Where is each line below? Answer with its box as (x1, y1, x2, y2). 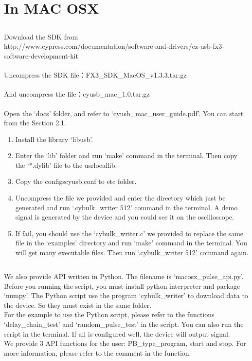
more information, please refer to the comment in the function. (4, 347, 191, 358)
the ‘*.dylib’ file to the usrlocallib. (15, 160, 117, 170)
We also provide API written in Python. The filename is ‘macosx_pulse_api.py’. (4, 271, 244, 281)
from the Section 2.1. (4, 118, 66, 128)
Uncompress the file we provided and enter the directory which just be (15, 193, 226, 203)
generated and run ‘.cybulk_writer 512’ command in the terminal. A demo (15, 202, 238, 212)
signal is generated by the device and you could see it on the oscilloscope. (15, 212, 234, 222)
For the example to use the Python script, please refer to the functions (4, 309, 215, 320)
